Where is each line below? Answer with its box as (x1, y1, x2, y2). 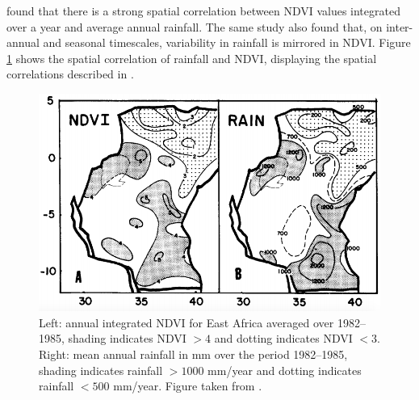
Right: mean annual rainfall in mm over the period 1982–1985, (39, 345, 348, 362)
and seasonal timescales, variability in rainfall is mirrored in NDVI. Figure (43, 34, 411, 51)
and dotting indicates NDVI (214, 330, 353, 347)
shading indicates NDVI (68, 330, 186, 347)
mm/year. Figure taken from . (113, 377, 262, 394)
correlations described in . (6, 65, 134, 82)
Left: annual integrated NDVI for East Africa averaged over (39, 314, 334, 331)
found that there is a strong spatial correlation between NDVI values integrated (6, 2, 400, 19)
